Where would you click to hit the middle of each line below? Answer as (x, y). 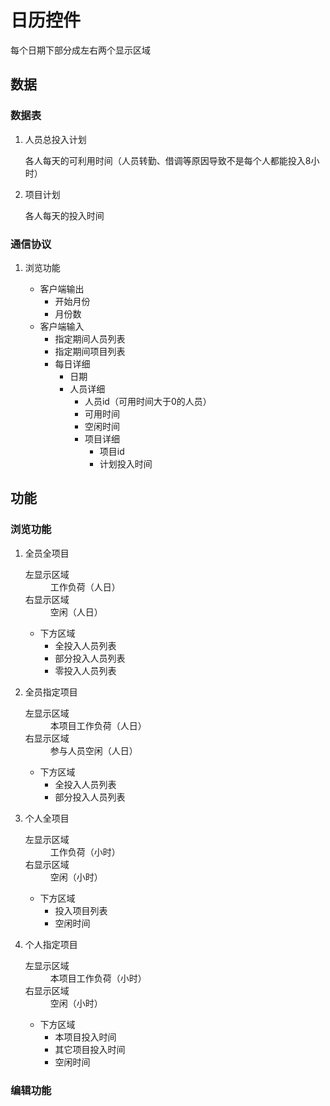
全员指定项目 (51, 692)
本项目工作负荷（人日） (98, 725)
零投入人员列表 (85, 670)
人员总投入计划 (55, 139)
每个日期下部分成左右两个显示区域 (80, 50)
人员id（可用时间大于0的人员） (148, 401)
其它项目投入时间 (90, 1049)
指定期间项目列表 (90, 351)
